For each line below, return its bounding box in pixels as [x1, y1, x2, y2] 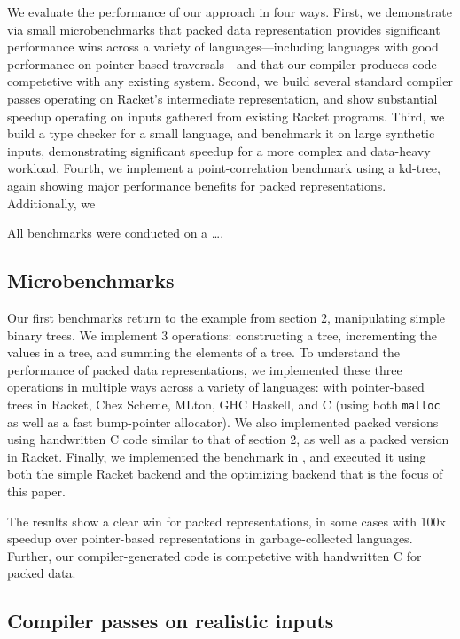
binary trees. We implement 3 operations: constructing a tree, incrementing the [7, 325, 438, 344]
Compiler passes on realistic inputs [7, 607, 334, 635]
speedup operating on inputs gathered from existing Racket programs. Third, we [7, 106, 445, 125]
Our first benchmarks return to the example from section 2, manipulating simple [7, 308, 446, 326]
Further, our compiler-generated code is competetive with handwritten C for [7, 546, 422, 565]
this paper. [7, 481, 66, 500]
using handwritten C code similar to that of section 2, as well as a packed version [7, 430, 449, 448]
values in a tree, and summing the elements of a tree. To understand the [7, 343, 400, 362]
